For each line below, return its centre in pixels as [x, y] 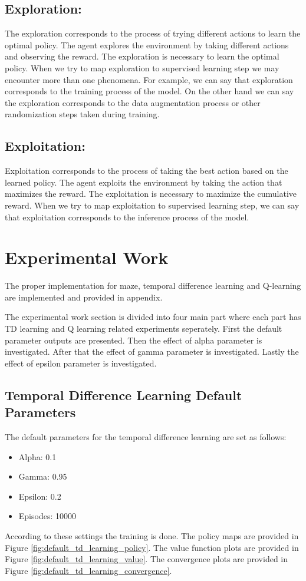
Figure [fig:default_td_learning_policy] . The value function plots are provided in [152, 547]
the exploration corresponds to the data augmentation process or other [133, 102]
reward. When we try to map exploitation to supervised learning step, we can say [152, 205]
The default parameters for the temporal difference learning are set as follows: [146, 437]
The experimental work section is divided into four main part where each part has [153, 317]
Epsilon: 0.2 [40, 496]
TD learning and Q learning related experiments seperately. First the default [144, 329]
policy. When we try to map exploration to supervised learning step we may [142, 67]
